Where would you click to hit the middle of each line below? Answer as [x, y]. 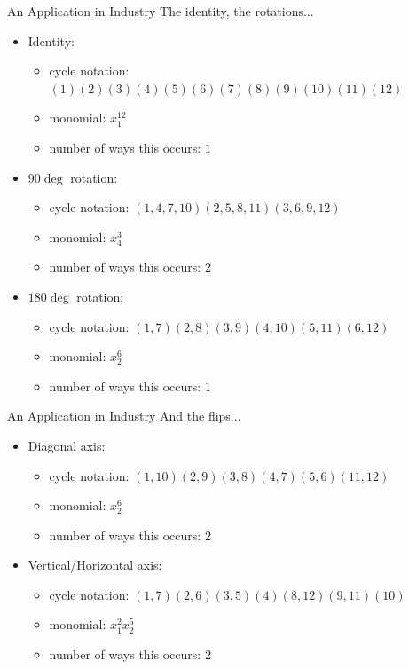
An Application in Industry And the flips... [124, 416]
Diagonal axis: [67, 445]
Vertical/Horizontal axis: [95, 565]
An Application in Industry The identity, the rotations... [161, 11]
